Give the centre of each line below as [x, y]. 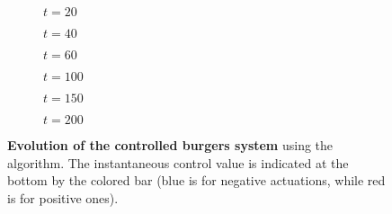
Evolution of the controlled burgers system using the [170, 145]
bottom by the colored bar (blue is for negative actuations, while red [196, 180]
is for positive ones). [63, 197]
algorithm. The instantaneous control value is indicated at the [178, 162]
